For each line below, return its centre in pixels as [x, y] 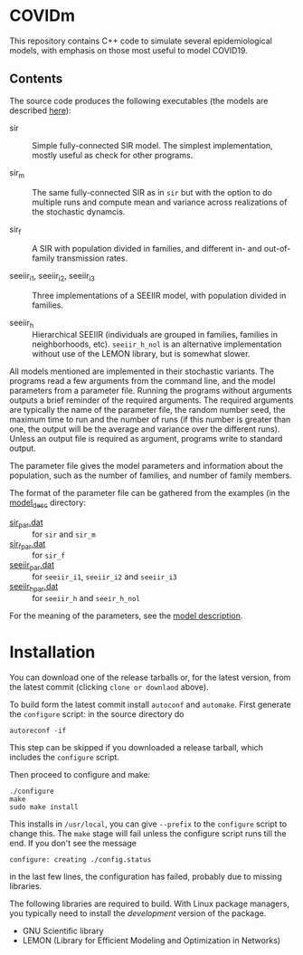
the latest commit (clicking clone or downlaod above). [109, 687]
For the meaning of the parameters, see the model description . [126, 616]
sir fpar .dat [28, 544]
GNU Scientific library [63, 931]
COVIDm [42, 16]
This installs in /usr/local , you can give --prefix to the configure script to [148, 824]
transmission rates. [92, 258]
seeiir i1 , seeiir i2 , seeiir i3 [52, 277]
